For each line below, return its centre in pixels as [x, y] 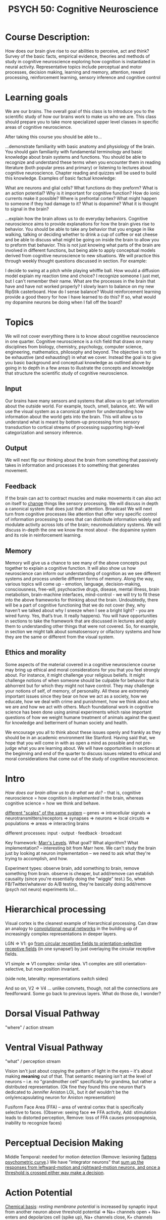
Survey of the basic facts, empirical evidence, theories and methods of [78, 56]
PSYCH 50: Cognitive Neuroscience [83, 9]
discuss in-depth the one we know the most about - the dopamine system [81, 530]
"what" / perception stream [33, 1061]
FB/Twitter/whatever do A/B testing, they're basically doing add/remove [78, 884]
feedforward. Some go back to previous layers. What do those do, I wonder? [83, 993]
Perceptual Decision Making [64, 1143]
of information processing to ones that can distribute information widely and [83, 519]
